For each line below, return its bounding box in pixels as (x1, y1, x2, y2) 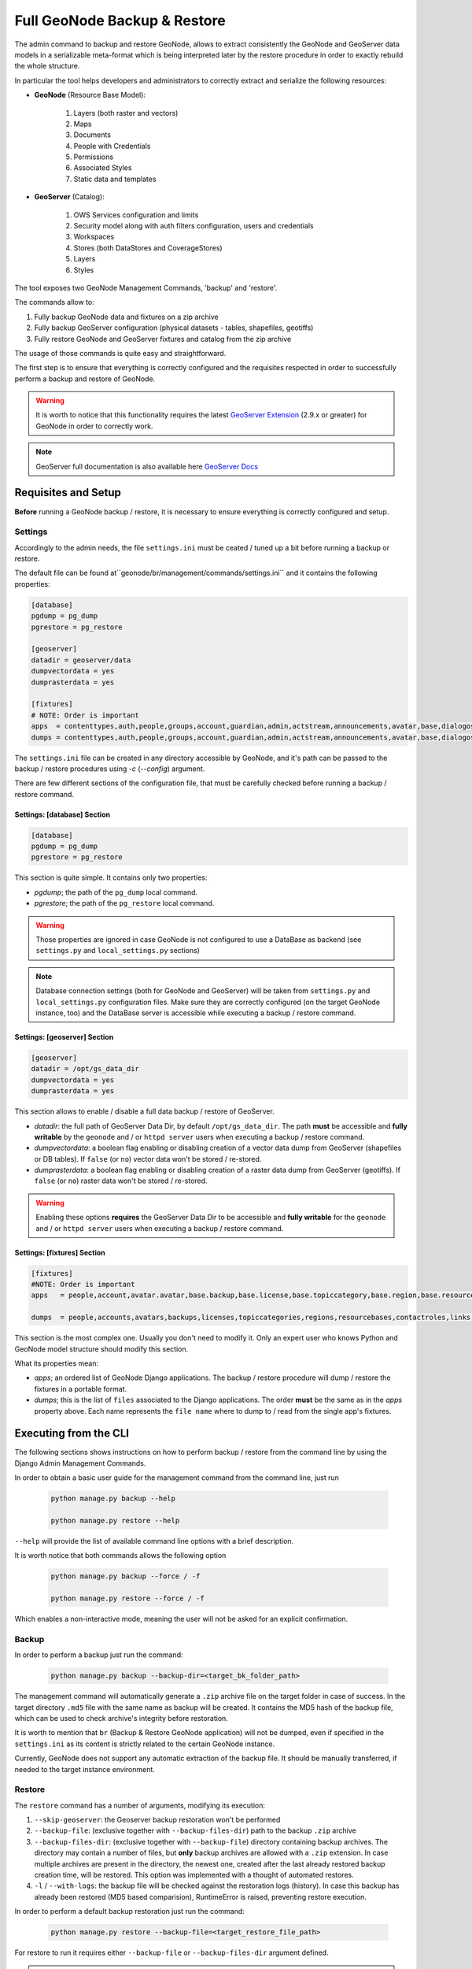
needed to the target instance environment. (14, 1764, 155, 1774)
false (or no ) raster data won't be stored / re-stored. (34, 1176, 208, 1185)
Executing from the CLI (14, 1426, 130, 1441)
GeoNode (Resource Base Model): (34, 91, 146, 100)
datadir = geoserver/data (31, 655, 131, 665)
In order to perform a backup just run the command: (14, 1650, 183, 1659)
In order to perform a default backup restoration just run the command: (14, 1907, 245, 1916)
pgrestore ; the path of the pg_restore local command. (34, 899, 215, 908)
